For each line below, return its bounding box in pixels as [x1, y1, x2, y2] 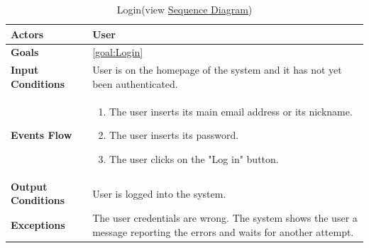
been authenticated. [92, 76, 178, 91]
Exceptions [11, 217, 65, 232]
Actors [11, 26, 44, 41]
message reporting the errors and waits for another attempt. [92, 224, 354, 239]
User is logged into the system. [92, 186, 226, 201]
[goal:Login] [92, 45, 143, 60]
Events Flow [11, 128, 72, 142]
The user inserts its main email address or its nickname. [109, 103, 353, 118]
